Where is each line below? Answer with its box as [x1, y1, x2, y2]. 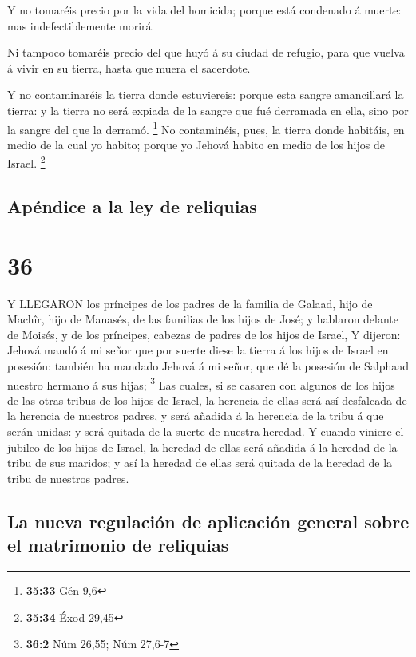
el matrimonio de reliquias [7, 532, 229, 557]
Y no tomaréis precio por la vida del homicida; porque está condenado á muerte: [7, 2, 402, 18]
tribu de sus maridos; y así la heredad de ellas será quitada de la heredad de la [7, 454, 393, 471]
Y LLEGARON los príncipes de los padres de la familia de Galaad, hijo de [7, 295, 373, 311]
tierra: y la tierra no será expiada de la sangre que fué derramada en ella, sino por [7, 101, 409, 118]
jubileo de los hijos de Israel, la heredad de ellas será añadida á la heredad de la [7, 438, 398, 455]
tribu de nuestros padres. [7, 469, 129, 486]
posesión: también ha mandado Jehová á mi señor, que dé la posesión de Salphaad [7, 357, 410, 374]
